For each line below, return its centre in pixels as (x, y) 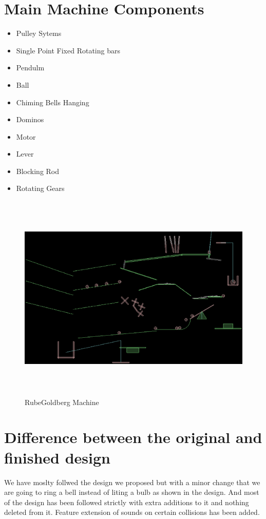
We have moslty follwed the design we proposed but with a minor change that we (132, 482)
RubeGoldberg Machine (62, 402)
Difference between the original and (133, 437)
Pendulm (30, 68)
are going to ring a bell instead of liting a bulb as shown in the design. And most (132, 492)
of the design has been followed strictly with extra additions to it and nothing (127, 502)
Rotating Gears (40, 188)
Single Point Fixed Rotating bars (68, 50)
